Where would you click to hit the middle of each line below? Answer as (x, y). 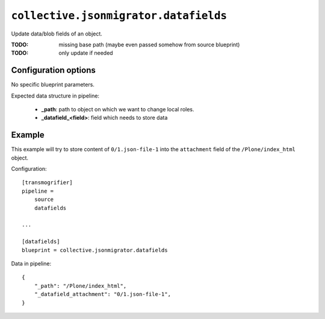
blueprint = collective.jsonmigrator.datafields (95, 250)
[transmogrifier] (47, 183)
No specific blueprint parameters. (53, 85)
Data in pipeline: (31, 264)
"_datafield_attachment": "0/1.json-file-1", (103, 294)
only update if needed (86, 53)
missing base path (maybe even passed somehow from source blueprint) (149, 45)
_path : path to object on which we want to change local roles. (118, 110)
